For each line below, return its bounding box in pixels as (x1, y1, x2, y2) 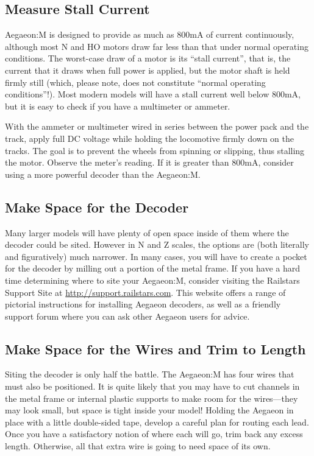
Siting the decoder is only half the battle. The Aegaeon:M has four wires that (5, 368, 294, 381)
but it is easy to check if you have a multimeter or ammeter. (5, 99, 230, 112)
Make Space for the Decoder (5, 197, 189, 216)
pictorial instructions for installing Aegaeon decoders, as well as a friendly (5, 298, 281, 310)
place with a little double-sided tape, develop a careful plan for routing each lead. (5, 415, 309, 428)
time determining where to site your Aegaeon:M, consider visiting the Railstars (5, 273, 300, 286)
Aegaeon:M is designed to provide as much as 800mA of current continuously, (5, 28, 294, 41)
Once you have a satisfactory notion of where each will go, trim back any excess (5, 427, 303, 440)
